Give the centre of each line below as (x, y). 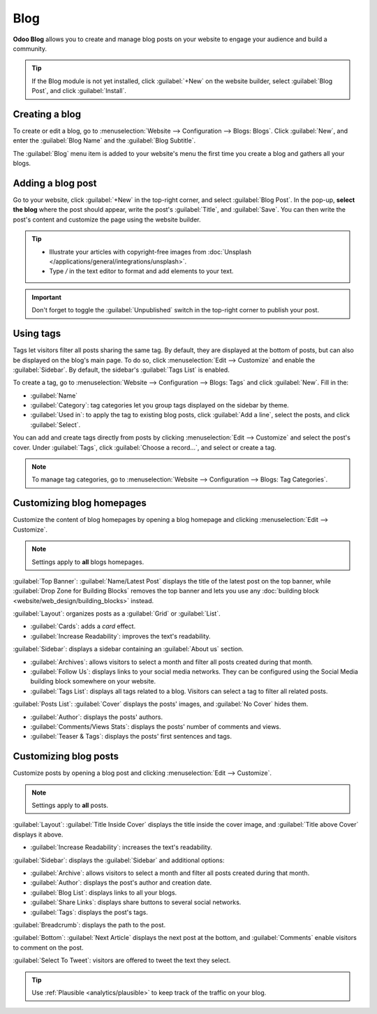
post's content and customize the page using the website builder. (107, 219)
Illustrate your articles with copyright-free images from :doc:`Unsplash (150, 252)
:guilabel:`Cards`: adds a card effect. (83, 626)
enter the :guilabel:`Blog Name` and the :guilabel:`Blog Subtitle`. (104, 140)
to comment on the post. (48, 948)
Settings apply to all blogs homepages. (88, 562)
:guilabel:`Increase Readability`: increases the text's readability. (121, 847)
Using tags (37, 334)
